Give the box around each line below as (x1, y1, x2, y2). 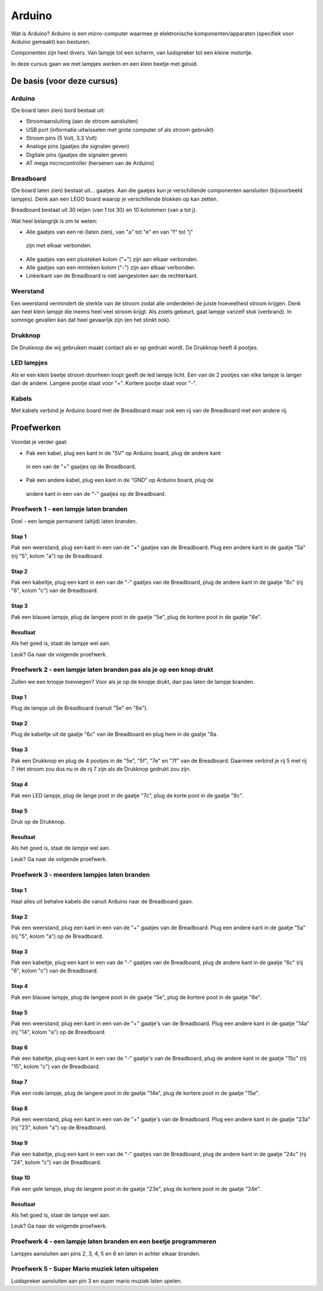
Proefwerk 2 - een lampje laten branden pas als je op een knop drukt (11, 665, 214, 674)
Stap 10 (11, 1174, 31, 1181)
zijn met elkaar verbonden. (26, 242, 92, 249)
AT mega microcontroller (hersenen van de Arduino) (26, 159, 155, 167)
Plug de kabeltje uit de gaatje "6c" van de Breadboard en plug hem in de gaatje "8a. (11, 731, 218, 738)
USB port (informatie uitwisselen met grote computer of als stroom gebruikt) (26, 126, 214, 133)
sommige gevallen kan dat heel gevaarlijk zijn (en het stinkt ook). (11, 316, 171, 323)
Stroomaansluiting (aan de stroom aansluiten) (26, 117, 138, 125)
